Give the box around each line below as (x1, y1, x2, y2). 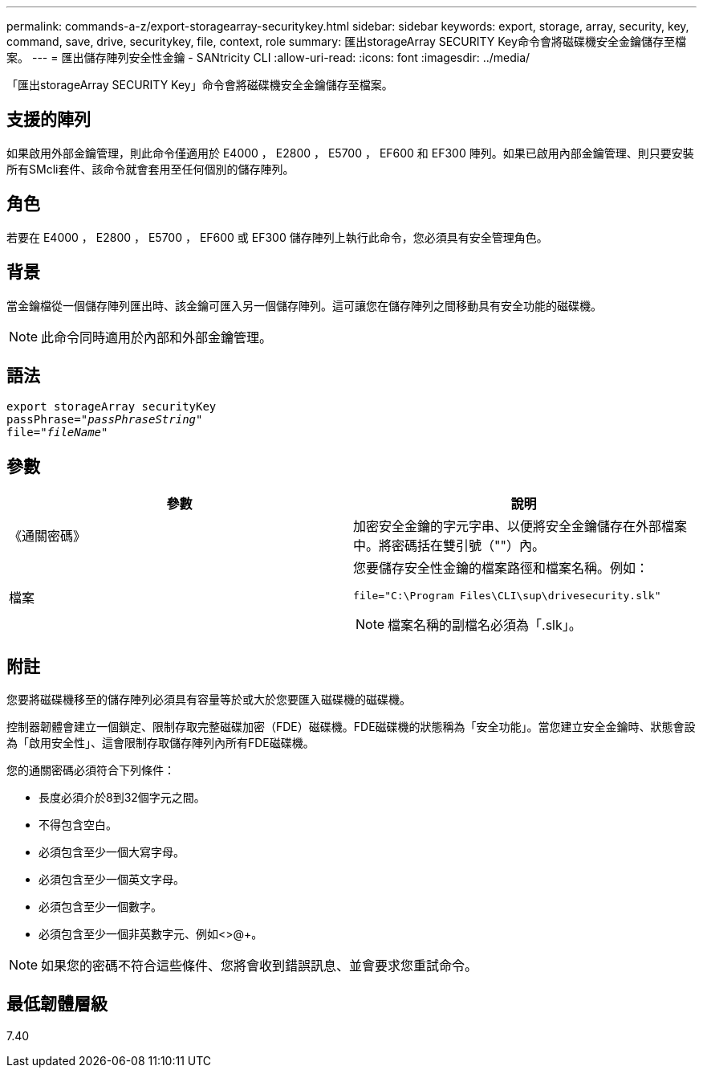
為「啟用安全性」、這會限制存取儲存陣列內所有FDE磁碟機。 (6, 736, 315, 750)
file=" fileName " (6, 426, 108, 439)
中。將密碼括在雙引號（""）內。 (353, 537, 545, 554)
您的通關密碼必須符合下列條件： (6, 763, 175, 778)
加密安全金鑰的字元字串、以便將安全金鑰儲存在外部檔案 (353, 518, 688, 535)
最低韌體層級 (6, 994, 108, 1015)
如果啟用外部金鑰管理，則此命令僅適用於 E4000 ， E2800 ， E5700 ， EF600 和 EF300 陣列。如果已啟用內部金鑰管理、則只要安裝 (6, 145, 694, 160)
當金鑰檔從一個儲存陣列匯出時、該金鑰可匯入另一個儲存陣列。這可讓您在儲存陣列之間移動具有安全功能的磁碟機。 (6, 298, 602, 312)
